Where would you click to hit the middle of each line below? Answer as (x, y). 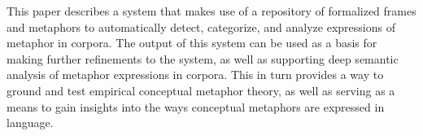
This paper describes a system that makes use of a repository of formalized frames (211, 11)
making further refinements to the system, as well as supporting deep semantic (203, 58)
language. (30, 123)
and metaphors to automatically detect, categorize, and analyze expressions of (201, 26)
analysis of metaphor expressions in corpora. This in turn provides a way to (195, 75)
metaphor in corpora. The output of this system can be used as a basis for (192, 43)
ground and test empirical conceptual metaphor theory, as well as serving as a (201, 90)
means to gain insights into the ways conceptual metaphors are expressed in (196, 106)
